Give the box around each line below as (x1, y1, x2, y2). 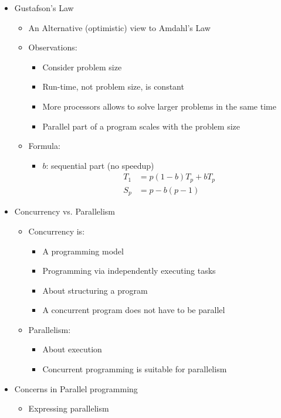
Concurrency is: (28, 225, 85, 237)
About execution (42, 343, 102, 355)
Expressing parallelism (28, 402, 109, 414)
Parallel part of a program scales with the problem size (42, 120, 240, 132)
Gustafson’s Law (14, 2, 74, 13)
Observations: (28, 41, 77, 53)
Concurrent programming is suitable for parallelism (42, 363, 227, 375)
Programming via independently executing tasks (42, 264, 216, 277)
